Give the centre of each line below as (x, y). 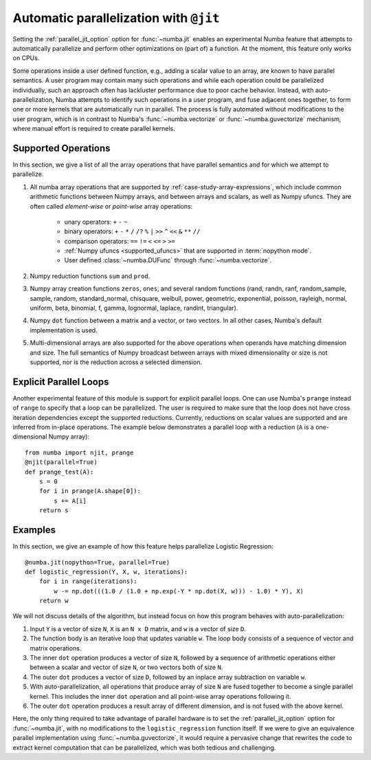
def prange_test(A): (59, 472)
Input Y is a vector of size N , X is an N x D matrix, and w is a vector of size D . (138, 629)
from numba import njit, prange (79, 452)
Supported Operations (61, 148)
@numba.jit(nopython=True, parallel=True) (98, 562)
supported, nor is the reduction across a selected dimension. (116, 362)
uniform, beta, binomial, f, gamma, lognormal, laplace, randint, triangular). (134, 308)
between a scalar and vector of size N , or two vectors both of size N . (126, 667)
